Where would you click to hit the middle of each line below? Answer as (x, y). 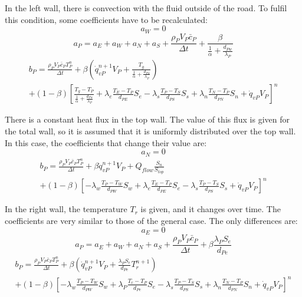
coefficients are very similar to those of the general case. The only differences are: (151, 221)
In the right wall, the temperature (66, 209)
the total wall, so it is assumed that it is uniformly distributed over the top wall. (150, 131)
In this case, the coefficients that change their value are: (106, 142)
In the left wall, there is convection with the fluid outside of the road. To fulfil (146, 8)
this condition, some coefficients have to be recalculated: (106, 19)
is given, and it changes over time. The (211, 209)
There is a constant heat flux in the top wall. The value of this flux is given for (147, 119)
